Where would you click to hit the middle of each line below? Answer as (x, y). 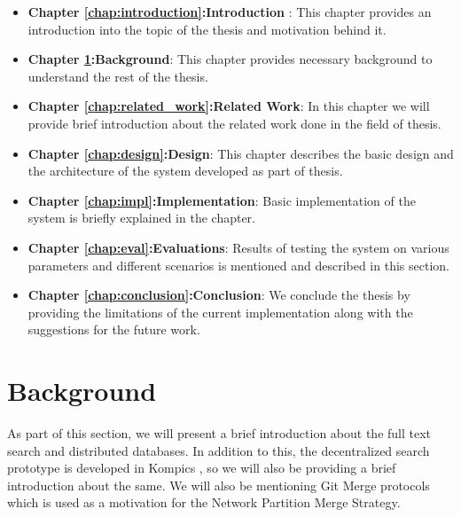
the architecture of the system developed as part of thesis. (185, 171)
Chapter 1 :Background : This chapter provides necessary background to (230, 59)
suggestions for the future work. (114, 329)
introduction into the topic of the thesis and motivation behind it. (207, 29)
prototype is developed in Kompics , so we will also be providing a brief (202, 468)
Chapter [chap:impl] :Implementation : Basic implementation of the (222, 200)
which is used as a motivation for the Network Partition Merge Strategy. (204, 502)
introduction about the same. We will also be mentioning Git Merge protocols (219, 485)
